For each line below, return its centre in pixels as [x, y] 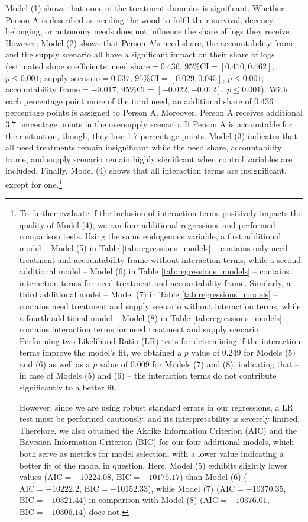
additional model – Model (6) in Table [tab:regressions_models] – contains [154, 271]
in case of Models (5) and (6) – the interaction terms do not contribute [148, 375]
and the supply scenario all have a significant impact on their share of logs [140, 54]
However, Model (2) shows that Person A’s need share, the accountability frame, [151, 42]
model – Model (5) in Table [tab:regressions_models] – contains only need [153, 247]
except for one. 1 [34, 183]
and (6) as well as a [55, 364]
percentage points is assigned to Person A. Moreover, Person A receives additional [154, 112]
